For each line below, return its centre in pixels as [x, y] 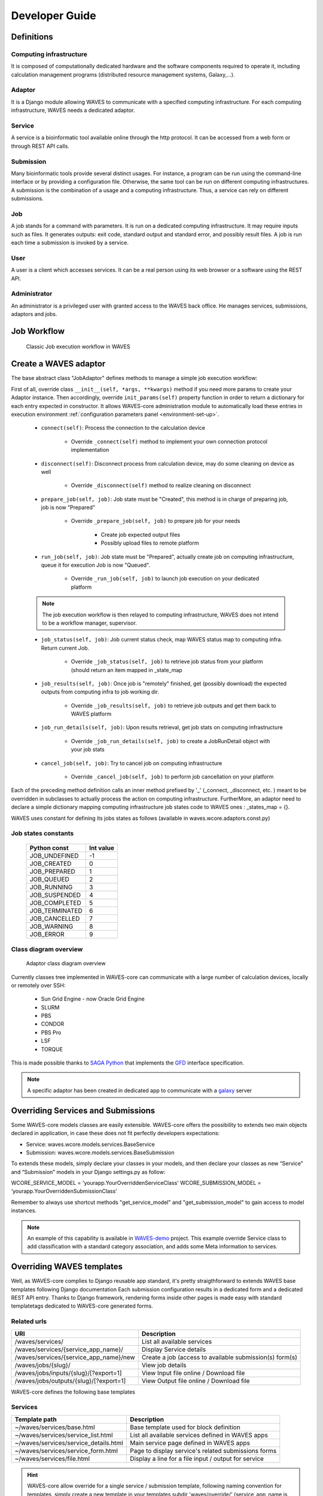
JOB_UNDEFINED [54, 856]
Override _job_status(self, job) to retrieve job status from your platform [167, 662]
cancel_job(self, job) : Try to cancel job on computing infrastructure [132, 763]
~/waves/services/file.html [52, 1458]
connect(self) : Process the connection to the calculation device [123, 428]
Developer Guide [54, 16]
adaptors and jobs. [34, 314]
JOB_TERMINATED [56, 911]
